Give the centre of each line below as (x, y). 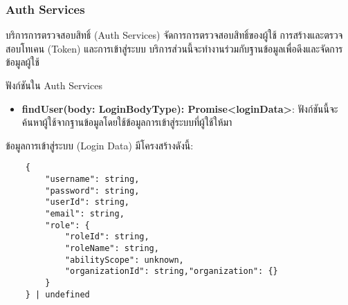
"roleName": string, (112, 248)
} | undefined (57, 294)
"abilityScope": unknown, (124, 260)
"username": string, (92, 179)
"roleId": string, (107, 237)
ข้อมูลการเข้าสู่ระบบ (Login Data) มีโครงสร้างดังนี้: (100, 145)
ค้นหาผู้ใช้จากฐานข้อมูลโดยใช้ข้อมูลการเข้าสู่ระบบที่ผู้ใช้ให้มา (127, 122)
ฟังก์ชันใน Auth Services (54, 85)
